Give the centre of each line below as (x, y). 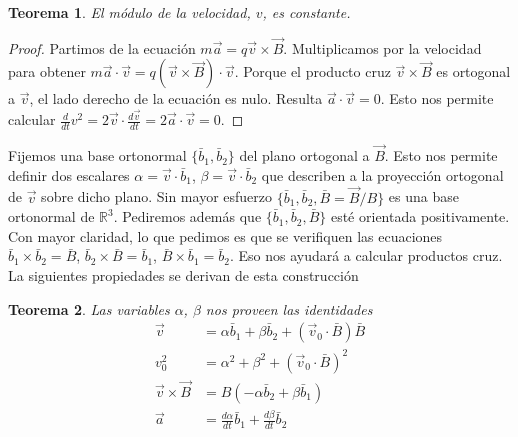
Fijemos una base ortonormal (97, 155)
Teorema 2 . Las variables (89, 308)
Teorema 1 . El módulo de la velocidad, (129, 12)
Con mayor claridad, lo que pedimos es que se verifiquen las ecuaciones (225, 235)
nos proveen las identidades (289, 308)
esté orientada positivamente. (420, 216)
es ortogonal (473, 71)
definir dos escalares (69, 174)
